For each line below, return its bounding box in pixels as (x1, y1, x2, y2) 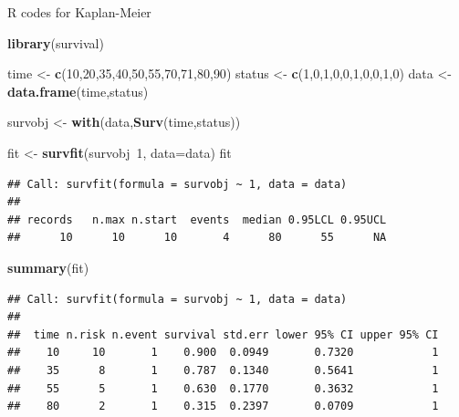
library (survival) (7, 33, 104, 52)
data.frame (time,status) (7, 81, 149, 100)
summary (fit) (7, 257, 89, 276)
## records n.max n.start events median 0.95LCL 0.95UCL (7, 213, 387, 226)
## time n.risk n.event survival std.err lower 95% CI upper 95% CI (7, 328, 439, 341)
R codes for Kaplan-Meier (7, 3, 151, 21)
